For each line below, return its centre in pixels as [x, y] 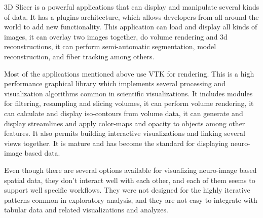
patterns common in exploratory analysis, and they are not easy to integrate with [131, 199]
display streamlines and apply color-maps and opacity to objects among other [125, 123]
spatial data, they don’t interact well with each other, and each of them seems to [130, 180]
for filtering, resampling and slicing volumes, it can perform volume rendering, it [129, 103]
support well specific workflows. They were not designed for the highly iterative [127, 190]
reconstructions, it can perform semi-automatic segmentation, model [110, 46]
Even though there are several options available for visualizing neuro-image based [130, 170]
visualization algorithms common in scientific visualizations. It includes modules [128, 93]
